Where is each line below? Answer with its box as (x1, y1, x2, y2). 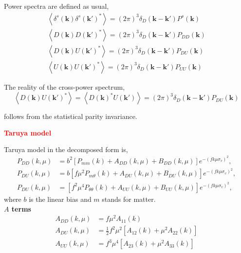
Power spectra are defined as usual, (4, 1, 109, 11)
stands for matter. (102, 194, 156, 204)
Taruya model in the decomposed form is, (4, 144, 128, 154)
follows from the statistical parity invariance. (4, 111, 137, 121)
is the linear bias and (29, 194, 92, 204)
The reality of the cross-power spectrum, (4, 81, 125, 92)
